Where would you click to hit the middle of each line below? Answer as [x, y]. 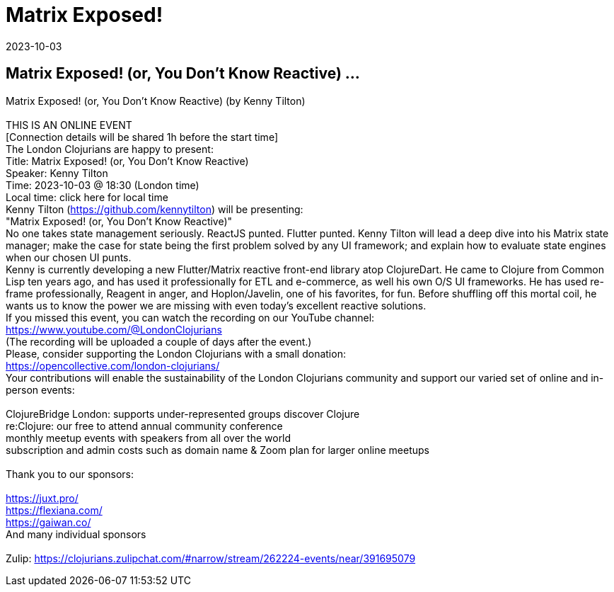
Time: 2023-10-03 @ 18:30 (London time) [103, 185]
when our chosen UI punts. [69, 257]
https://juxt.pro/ [42, 498]
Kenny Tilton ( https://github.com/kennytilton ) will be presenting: [155, 209]
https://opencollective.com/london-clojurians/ [113, 365]
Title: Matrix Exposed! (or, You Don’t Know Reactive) [127, 161]
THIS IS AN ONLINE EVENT [69, 125]
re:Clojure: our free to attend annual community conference [144, 426]
